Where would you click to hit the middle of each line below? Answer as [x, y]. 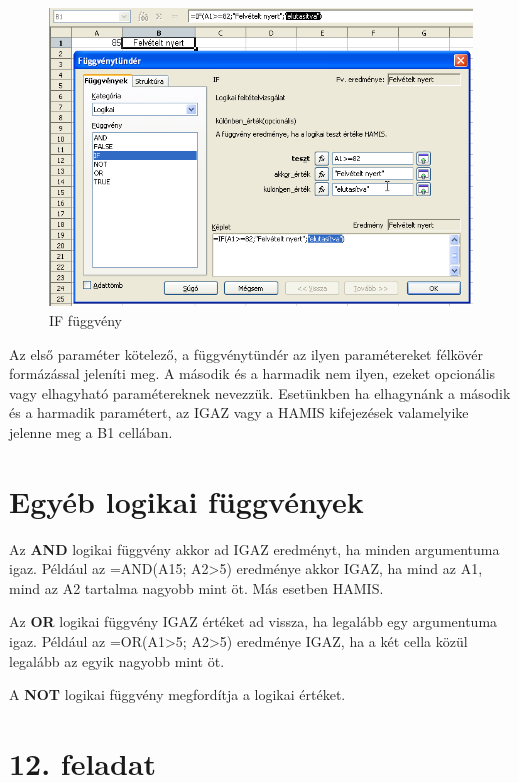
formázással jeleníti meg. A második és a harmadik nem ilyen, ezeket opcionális [252, 373]
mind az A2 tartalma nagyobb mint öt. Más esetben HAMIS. [196, 587]
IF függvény [85, 319]
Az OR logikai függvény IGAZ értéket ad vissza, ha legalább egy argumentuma [253, 621]
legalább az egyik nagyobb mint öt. [117, 660]
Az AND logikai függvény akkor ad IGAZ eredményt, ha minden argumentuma [254, 548]
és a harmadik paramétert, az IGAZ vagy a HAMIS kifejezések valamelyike [239, 412]
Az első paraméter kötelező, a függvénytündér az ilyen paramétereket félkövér [246, 353]
